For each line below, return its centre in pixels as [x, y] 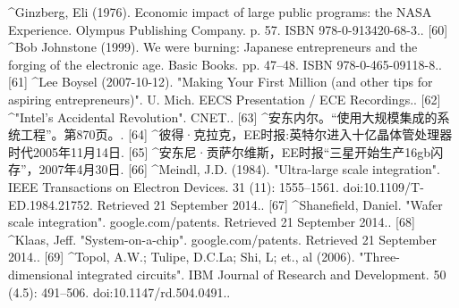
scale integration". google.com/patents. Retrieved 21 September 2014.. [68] [212, 222]
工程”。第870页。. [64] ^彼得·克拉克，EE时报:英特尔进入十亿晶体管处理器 [236, 134]
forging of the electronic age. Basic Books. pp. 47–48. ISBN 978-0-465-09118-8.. [225, 64]
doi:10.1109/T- [383, 186]
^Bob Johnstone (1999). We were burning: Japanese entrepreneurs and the [213, 47]
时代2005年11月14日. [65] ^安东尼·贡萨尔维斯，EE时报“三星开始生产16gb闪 [226, 151]
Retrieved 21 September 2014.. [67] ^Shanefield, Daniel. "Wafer [270, 204]
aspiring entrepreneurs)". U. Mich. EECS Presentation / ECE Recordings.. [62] [225, 99]
